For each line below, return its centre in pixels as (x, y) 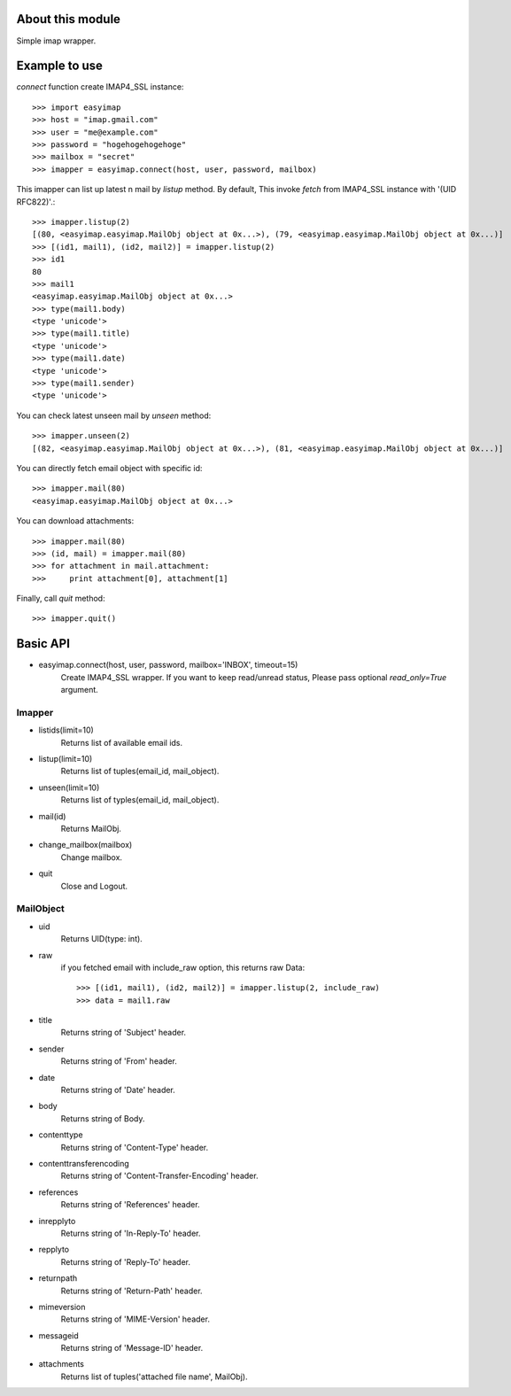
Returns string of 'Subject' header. (123, 1033)
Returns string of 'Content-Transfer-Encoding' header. (159, 1176)
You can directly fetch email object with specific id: (109, 468)
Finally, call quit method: (61, 599)
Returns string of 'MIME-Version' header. (135, 1319)
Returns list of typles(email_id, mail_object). (140, 800)
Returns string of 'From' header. (119, 1061)
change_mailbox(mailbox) (85, 845)
